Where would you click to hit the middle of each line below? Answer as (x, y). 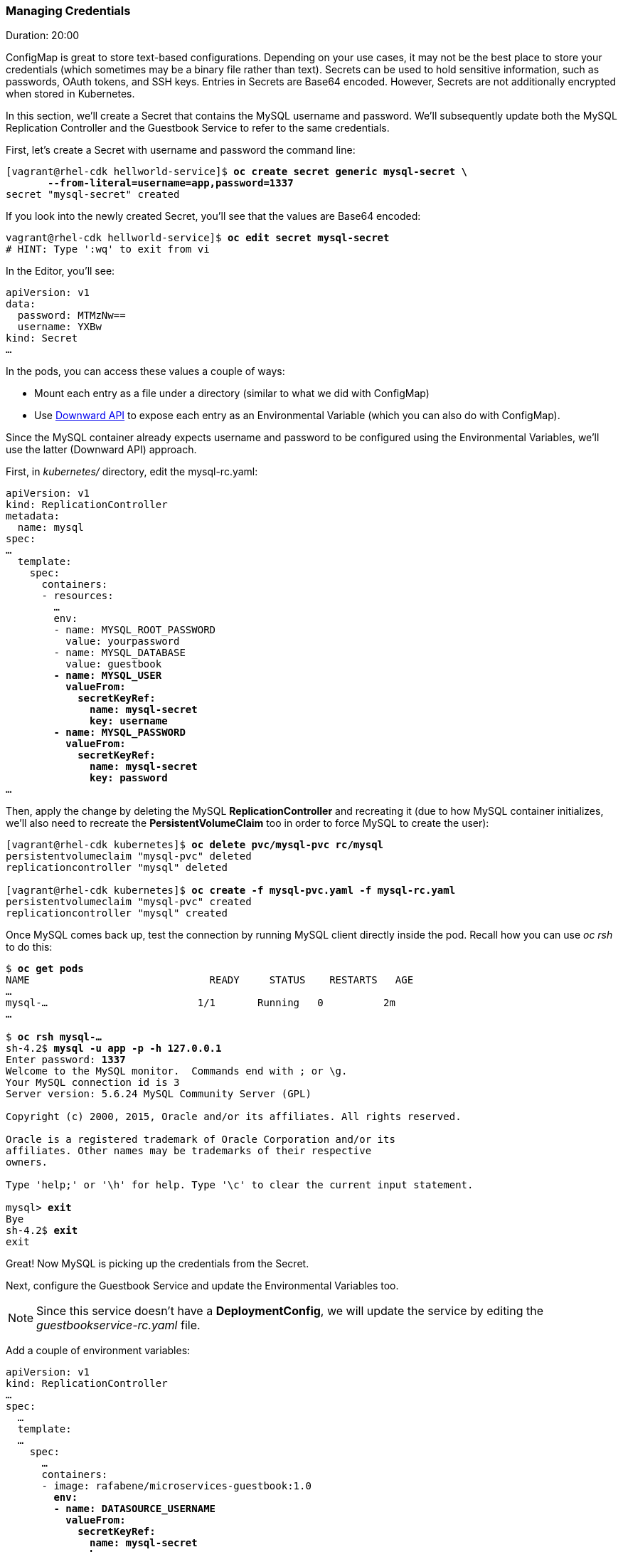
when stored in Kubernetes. (70, 94)
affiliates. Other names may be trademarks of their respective (189, 1151)
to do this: (29, 947)
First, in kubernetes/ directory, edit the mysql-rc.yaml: (132, 472)
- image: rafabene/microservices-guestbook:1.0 (176, 1486)
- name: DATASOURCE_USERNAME (135, 1509)
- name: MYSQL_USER (108, 676)
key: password (129, 778)
